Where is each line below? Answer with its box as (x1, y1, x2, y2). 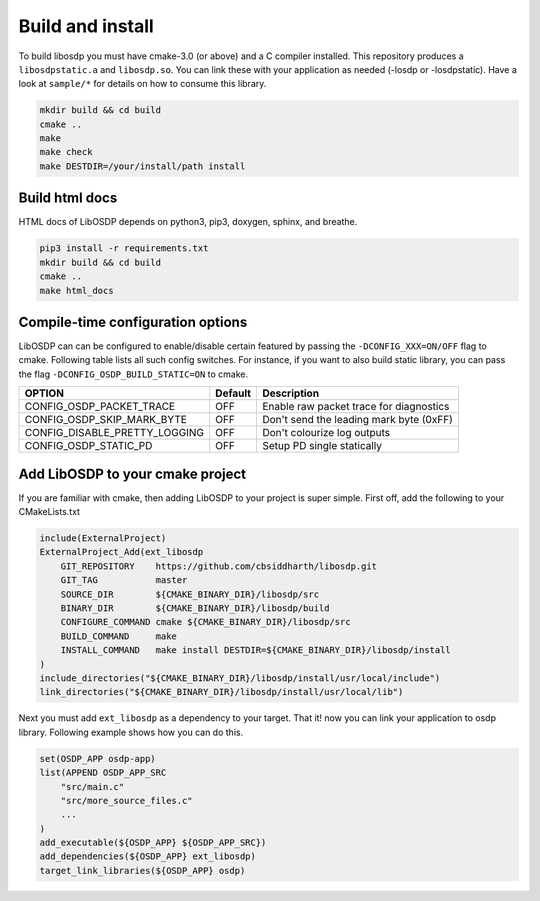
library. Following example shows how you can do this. (18, 726, 244, 738)
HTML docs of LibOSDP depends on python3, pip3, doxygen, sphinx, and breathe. (18, 216, 358, 228)
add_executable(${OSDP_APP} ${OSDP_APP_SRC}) (39, 837, 267, 849)
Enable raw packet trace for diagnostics (261, 400, 450, 414)
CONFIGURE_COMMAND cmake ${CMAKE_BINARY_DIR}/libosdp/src (60, 616, 351, 628)
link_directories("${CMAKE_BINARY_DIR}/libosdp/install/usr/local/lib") (39, 686, 404, 698)
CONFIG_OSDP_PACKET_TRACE (24, 400, 175, 414)
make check (39, 146, 93, 158)
